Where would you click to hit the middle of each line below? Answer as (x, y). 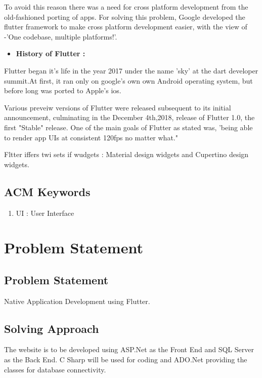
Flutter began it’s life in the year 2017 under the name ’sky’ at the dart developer (131, 70)
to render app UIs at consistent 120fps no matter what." (91, 137)
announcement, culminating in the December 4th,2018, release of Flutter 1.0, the (129, 117)
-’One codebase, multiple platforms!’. (61, 36)
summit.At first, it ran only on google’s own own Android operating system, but (128, 80)
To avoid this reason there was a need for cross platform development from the (126, 7)
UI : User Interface (45, 213)
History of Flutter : (51, 53)
